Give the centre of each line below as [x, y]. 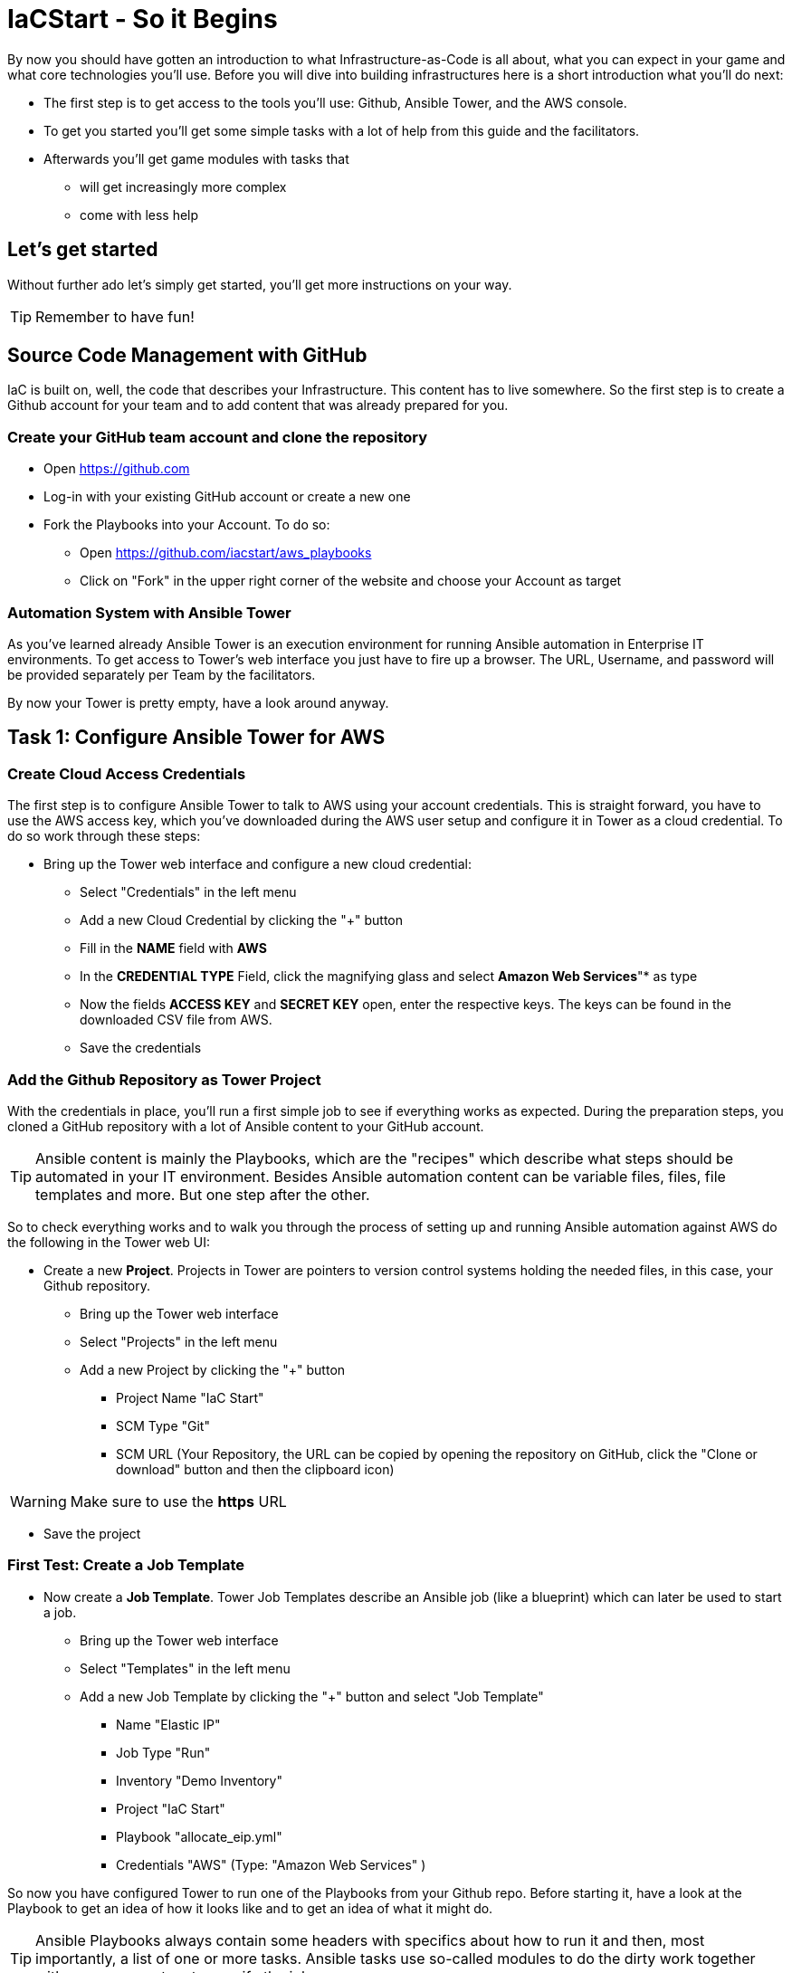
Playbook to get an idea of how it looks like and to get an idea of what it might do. [250, 1908]
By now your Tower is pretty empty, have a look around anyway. [198, 702]
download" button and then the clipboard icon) [255, 1469]
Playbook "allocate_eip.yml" [199, 1836]
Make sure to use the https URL [178, 1501]
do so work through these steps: [104, 836]
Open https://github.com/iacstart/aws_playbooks [226, 553]
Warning [38, 1501]
